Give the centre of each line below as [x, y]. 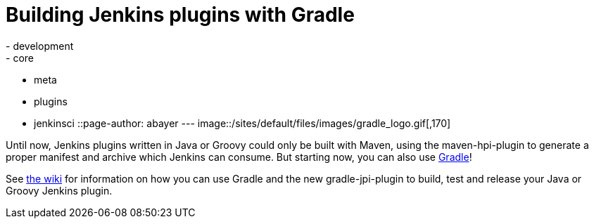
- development [40, 46]
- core [20, 58]
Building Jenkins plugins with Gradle [180, 15]
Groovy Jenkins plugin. [59, 190]
